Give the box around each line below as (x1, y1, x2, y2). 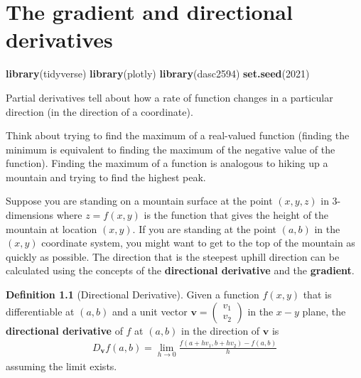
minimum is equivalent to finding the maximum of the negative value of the (6, 141, 335, 156)
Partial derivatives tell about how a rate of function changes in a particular (6, 90, 333, 104)
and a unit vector (112, 303, 188, 318)
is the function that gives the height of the (144, 207, 329, 222)
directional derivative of (6, 323, 123, 337)
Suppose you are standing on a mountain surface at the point (6, 193, 273, 208)
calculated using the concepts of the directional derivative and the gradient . (6, 263, 355, 278)
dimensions (6, 207, 54, 222)
